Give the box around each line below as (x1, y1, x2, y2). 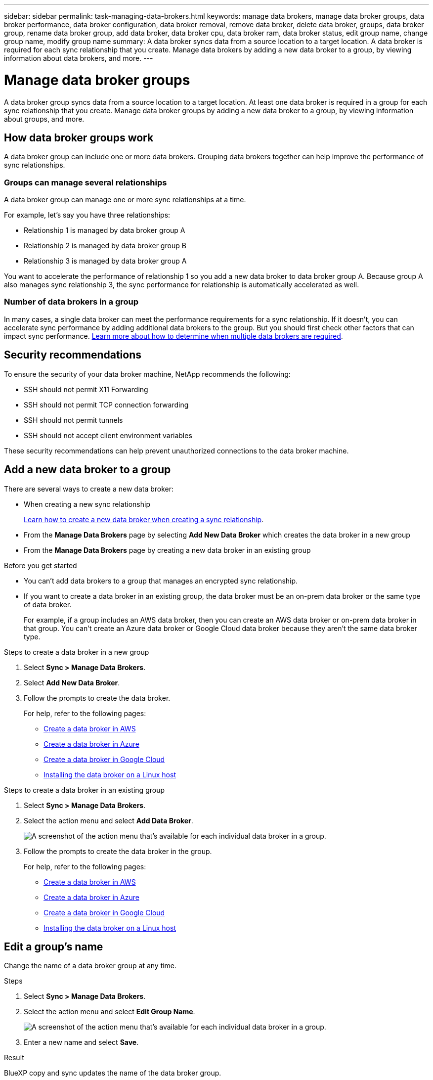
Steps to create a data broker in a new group (4, 647, 149, 656)
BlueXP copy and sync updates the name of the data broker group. (4, 1069, 221, 1078)
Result (4, 1053, 24, 1062)
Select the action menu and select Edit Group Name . (24, 1007, 195, 1016)
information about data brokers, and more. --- (4, 54, 153, 62)
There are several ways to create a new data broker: (4, 484, 174, 493)
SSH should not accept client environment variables (24, 431, 192, 440)
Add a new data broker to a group (4, 463, 171, 476)
